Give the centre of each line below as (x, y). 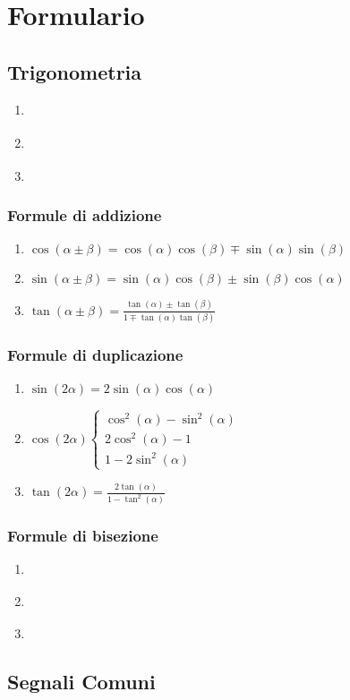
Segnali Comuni (81, 682)
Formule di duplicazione (95, 354)
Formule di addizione (85, 215)
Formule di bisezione (83, 536)
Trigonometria (75, 71)
